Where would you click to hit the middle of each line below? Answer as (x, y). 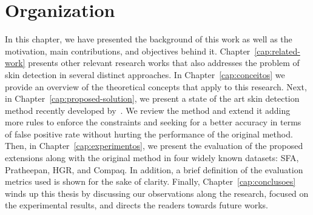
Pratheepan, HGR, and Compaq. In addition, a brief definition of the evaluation (154, 169)
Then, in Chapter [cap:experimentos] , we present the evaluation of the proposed (154, 146)
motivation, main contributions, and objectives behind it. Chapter (128, 51)
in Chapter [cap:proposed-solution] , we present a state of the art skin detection (152, 98)
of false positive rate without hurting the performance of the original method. (149, 134)
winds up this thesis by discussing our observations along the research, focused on (157, 193)
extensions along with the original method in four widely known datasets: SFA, (152, 158)
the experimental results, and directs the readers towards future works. (136, 205)
